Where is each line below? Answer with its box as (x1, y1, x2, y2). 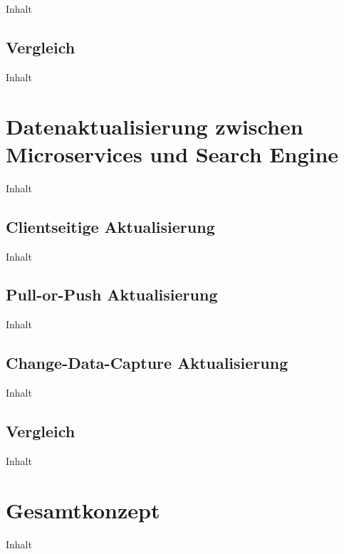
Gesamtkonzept (6, 495, 160, 524)
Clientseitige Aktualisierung (6, 215, 215, 237)
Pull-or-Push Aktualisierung (6, 283, 218, 305)
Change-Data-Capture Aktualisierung (6, 352, 288, 374)
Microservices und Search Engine (6, 139, 339, 168)
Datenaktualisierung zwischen (6, 111, 303, 140)
